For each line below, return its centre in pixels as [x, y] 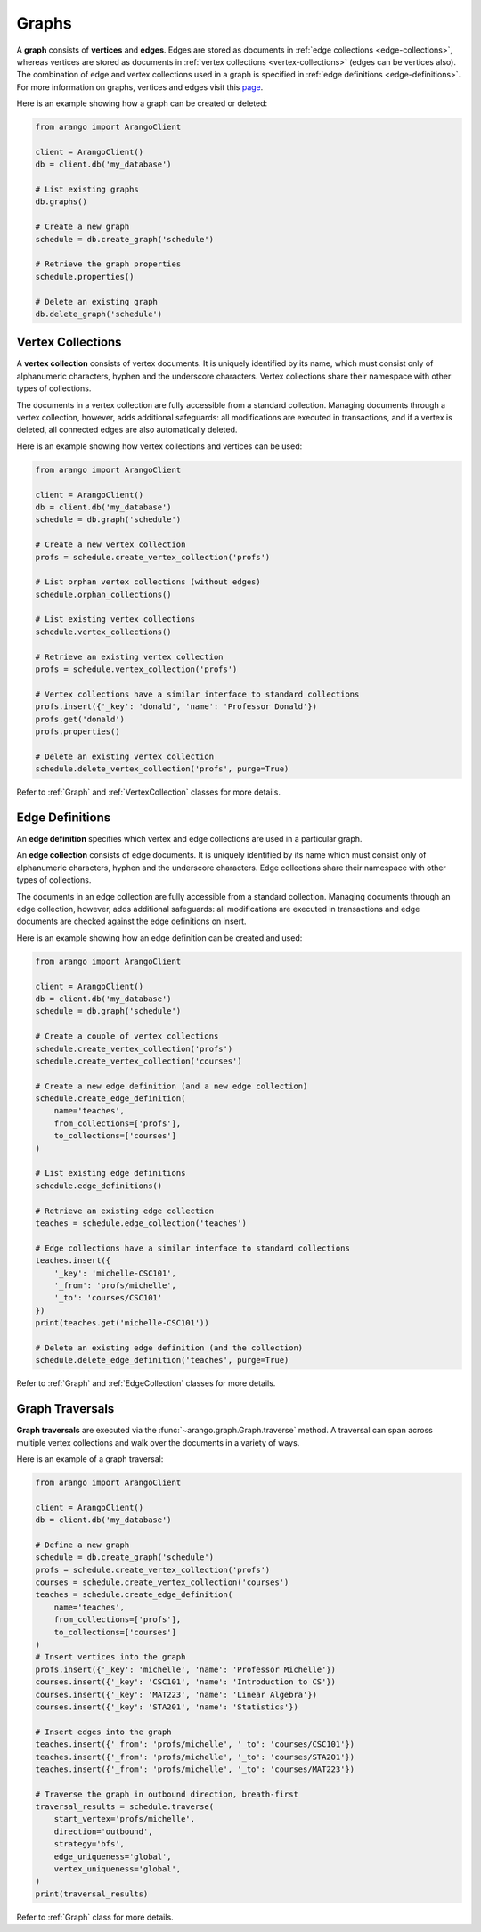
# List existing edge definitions [110, 1173]
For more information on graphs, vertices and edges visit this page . [140, 87]
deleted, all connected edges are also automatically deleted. [127, 430]
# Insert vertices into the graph [110, 1657]
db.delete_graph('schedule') [99, 314]
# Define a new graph [82, 1545]
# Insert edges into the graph [104, 1732]
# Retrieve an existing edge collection [124, 1211]
